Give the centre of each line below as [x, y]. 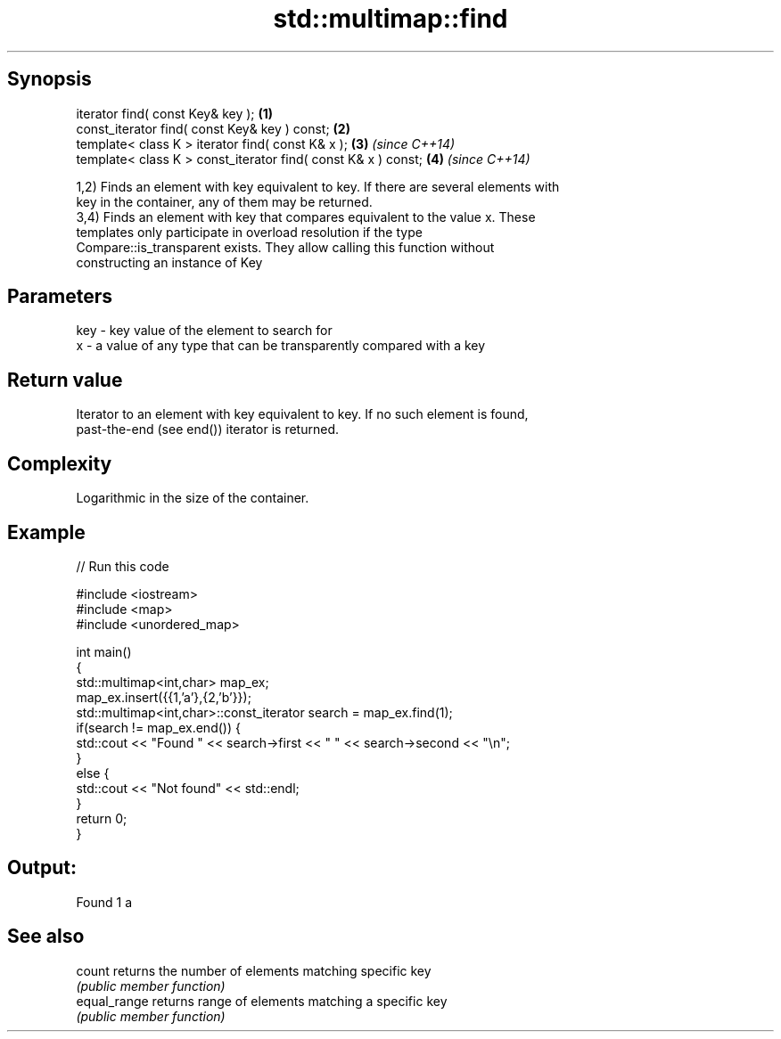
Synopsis [49, 79]
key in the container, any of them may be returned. [224, 201]
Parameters [60, 297]
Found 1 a [104, 902]
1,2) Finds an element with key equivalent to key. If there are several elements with [318, 186]
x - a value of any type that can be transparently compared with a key [281, 346]
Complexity [60, 463]
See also [46, 937]
